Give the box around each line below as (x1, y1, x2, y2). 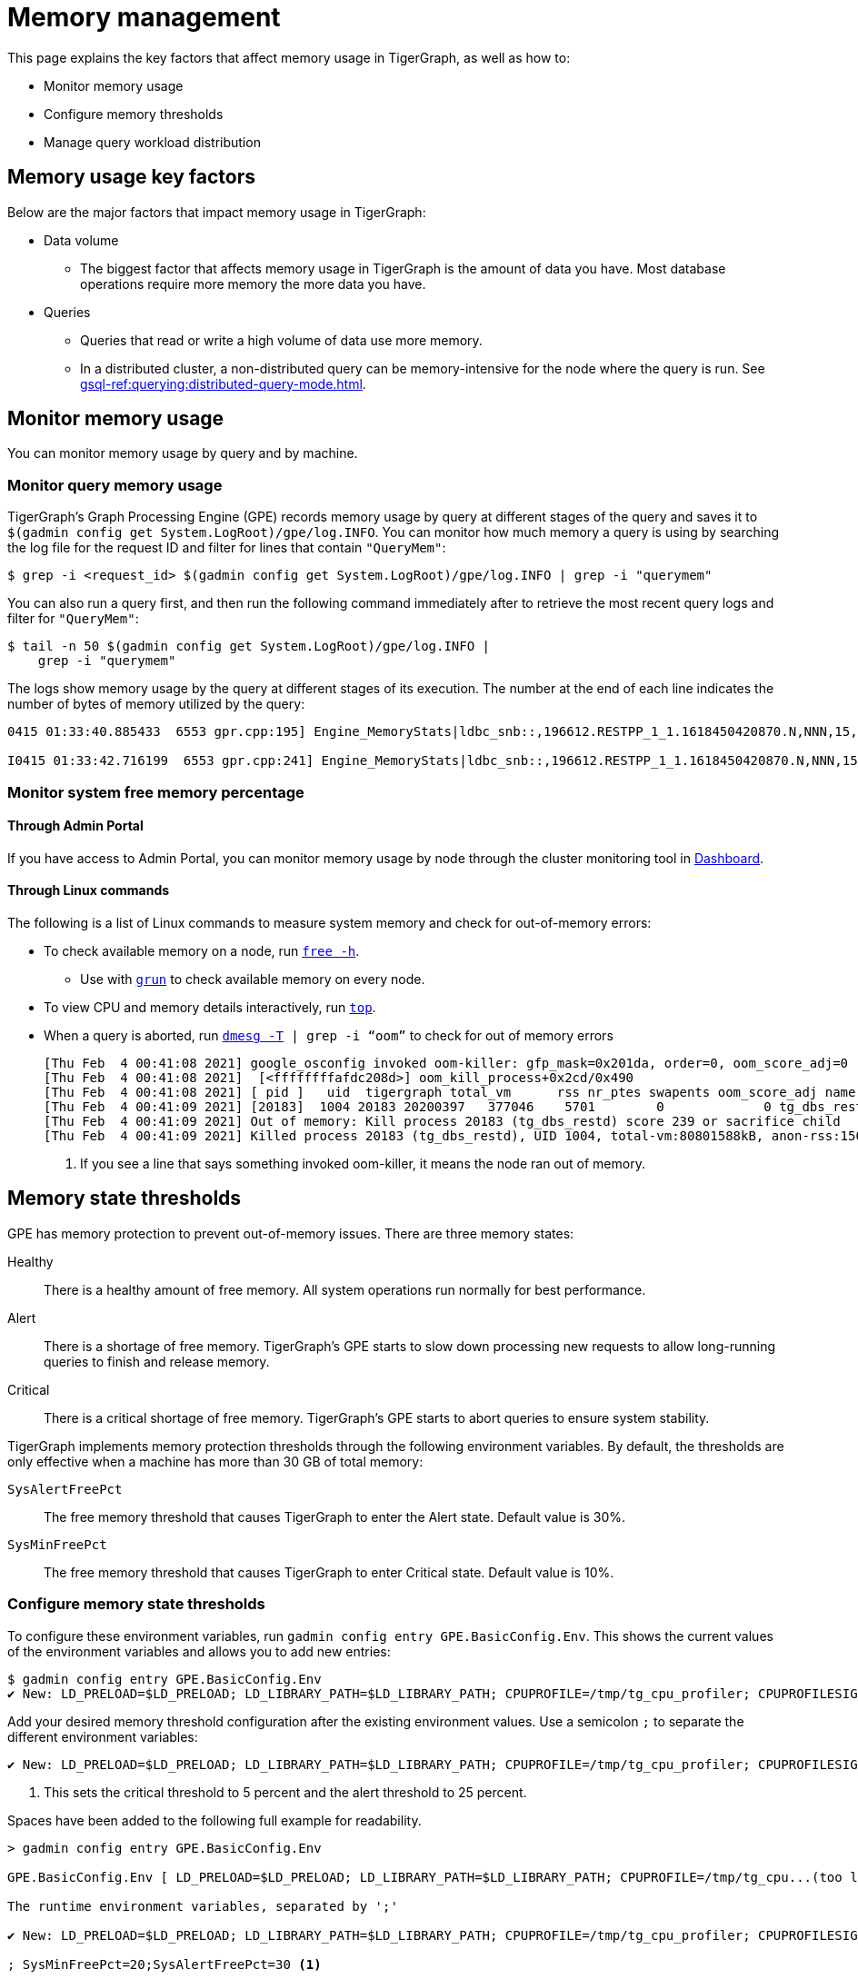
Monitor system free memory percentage (7, 782, 304, 801)
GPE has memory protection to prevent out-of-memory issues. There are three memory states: (7, 1225, 574, 1241)
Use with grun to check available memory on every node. (80, 971, 425, 987)
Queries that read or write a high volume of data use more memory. (80, 332, 483, 348)
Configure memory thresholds (44, 105, 224, 122)
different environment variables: (7, 1728, 198, 1745)
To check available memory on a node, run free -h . (44, 943, 360, 959)
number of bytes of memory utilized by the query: (7, 696, 305, 712)
